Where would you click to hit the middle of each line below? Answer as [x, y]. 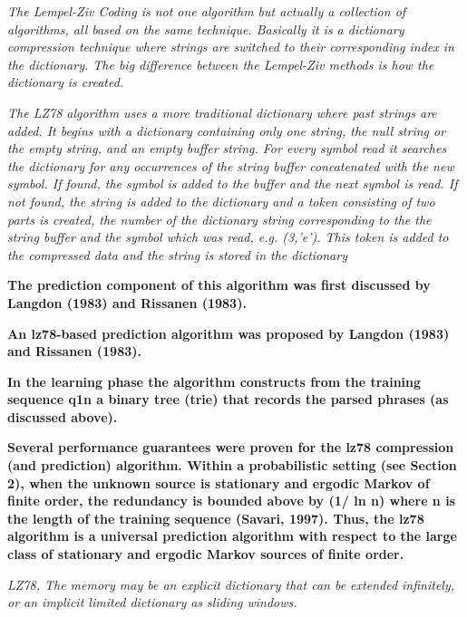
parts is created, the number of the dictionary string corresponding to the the [219, 219]
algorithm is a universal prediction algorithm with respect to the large [232, 536]
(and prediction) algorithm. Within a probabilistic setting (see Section [232, 465]
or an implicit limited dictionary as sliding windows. [152, 602]
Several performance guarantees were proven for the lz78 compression [231, 447]
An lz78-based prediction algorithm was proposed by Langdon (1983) [229, 333]
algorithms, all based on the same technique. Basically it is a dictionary [206, 29]
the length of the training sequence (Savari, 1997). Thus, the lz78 [216, 518]
